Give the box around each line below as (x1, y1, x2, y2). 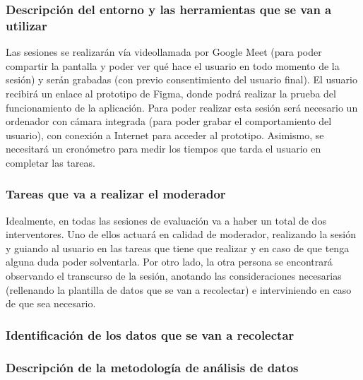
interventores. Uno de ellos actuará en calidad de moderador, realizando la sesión (6, 227, 356, 242)
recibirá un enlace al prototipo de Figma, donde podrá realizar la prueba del (6, 85, 336, 100)
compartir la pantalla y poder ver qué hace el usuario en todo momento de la (6, 58, 340, 73)
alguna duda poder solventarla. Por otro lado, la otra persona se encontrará (6, 254, 333, 269)
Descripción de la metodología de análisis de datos (6, 358, 299, 376)
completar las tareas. (6, 155, 95, 170)
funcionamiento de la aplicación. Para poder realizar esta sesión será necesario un (6, 100, 358, 114)
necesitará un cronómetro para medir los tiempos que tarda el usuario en (6, 141, 321, 156)
